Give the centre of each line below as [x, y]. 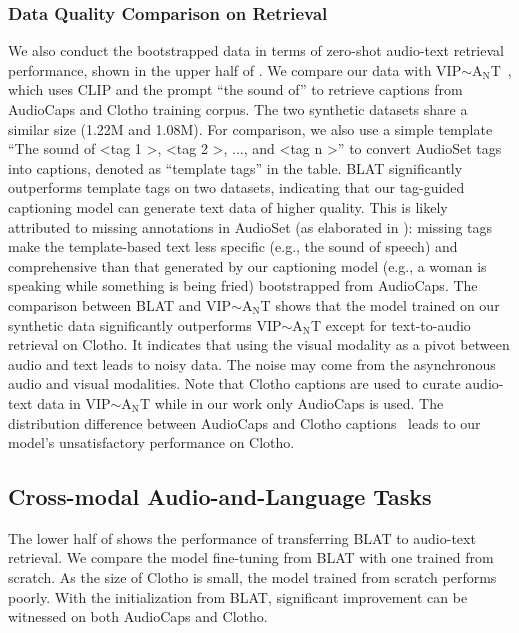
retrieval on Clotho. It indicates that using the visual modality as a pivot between [259, 344]
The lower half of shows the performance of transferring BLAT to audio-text [242, 537]
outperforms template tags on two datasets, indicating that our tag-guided [236, 187]
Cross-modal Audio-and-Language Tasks [220, 496]
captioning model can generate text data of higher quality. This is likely [228, 206]
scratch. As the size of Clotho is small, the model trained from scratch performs [252, 577]
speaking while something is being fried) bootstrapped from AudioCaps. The [243, 285]
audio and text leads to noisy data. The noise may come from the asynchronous [252, 363]
